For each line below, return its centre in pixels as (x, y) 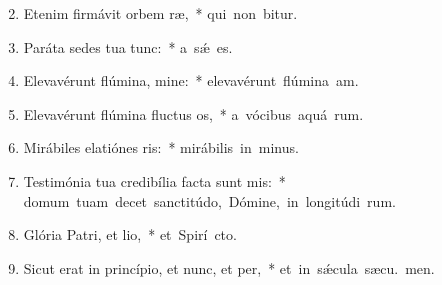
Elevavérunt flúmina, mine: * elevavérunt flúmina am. (191, 80)
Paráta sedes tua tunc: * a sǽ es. (128, 46)
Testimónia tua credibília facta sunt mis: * (154, 180)
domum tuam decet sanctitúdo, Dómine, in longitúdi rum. (209, 200)
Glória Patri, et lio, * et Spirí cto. (130, 234)
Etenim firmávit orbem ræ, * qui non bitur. (160, 13)
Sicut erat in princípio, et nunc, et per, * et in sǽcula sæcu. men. (229, 267)
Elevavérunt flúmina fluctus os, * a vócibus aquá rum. (193, 113)
